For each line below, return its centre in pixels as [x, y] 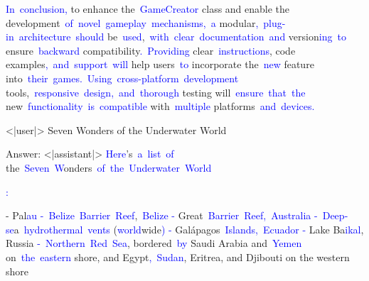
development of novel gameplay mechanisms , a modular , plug [144, 22]
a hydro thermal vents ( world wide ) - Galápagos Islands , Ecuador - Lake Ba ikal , [189, 229]
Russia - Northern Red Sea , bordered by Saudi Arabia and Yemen [154, 243]
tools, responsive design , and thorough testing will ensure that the [156, 92]
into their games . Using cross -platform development [122, 78]
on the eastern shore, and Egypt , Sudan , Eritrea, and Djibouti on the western [178, 257]
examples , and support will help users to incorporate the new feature [160, 64]
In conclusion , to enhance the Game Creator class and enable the [148, 9]
